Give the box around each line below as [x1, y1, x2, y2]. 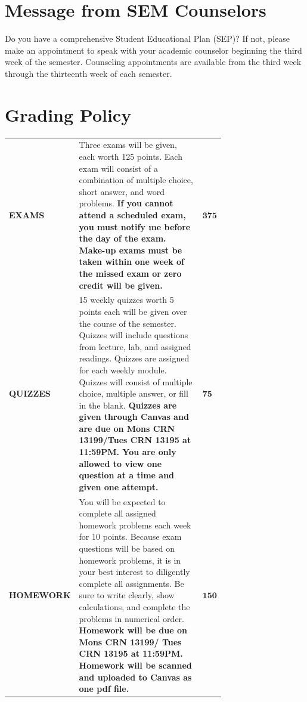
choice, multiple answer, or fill [79, 387, 188, 400]
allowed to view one [79, 457, 162, 469]
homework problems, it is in [79, 553, 181, 566]
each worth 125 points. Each [79, 150, 182, 162]
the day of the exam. [79, 232, 166, 245]
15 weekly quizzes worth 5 [79, 293, 174, 306]
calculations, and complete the [79, 601, 190, 613]
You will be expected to [79, 495, 166, 508]
